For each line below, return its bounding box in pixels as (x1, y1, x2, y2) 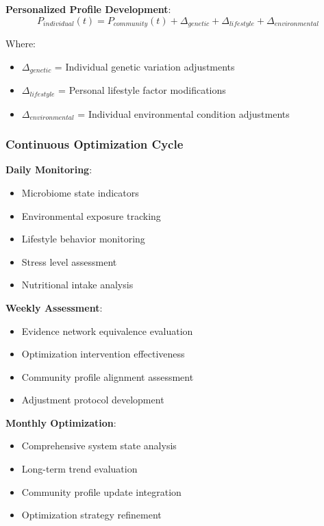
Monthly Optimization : (5, 415, 116, 429)
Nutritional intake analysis (21, 277, 134, 292)
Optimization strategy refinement (21, 508, 162, 522)
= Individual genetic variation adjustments (54, 59, 235, 73)
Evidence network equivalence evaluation (21, 323, 193, 338)
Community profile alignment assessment (21, 369, 194, 384)
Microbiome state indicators (21, 185, 139, 199)
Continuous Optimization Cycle (5, 136, 184, 153)
